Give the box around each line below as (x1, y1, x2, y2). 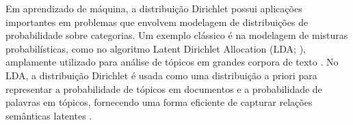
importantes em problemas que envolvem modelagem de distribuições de (5, 14, 309, 29)
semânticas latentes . (5, 108, 92, 122)
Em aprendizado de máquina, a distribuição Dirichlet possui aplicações (5, 1, 302, 15)
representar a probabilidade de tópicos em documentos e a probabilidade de (5, 81, 322, 96)
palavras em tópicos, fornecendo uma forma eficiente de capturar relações (5, 95, 313, 109)
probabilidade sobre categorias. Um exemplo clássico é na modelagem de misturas (5, 28, 348, 42)
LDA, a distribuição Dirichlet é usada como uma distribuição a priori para (5, 68, 317, 82)
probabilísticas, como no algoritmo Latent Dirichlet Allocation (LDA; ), (5, 41, 306, 55)
